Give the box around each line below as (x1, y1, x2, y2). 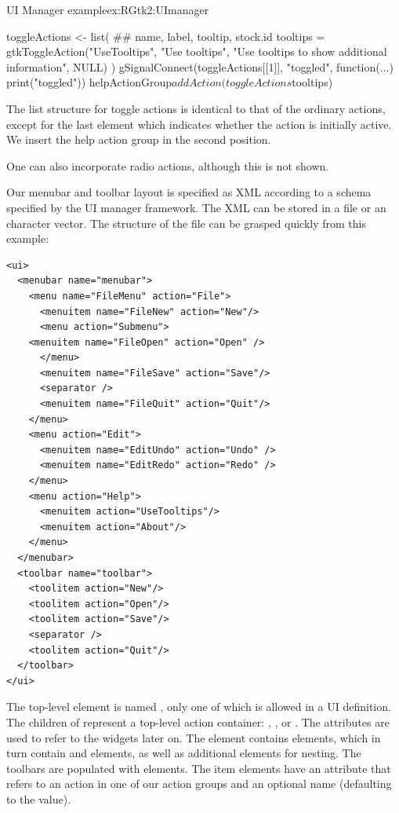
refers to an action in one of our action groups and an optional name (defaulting (6, 775, 392, 792)
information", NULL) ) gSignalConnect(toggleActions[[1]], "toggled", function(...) (6, 58, 394, 75)
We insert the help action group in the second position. (6, 131, 271, 148)
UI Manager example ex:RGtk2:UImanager (6, 2, 209, 17)
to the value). (6, 790, 71, 807)
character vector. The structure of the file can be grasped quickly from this (6, 214, 366, 231)
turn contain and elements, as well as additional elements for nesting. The (6, 745, 361, 761)
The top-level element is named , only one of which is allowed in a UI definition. (6, 698, 391, 715)
